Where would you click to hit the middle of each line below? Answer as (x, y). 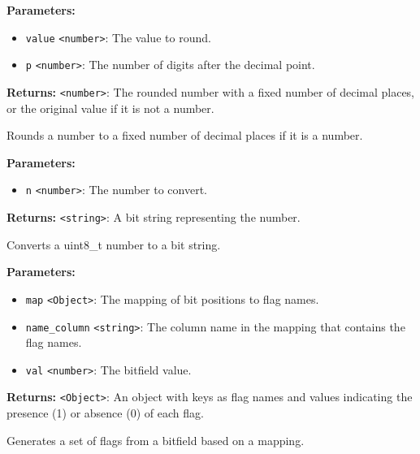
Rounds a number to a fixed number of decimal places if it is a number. (185, 135)
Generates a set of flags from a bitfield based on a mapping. (156, 440)
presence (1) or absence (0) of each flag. (105, 413)
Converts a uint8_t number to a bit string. (114, 244)
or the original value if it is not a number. (110, 108)
